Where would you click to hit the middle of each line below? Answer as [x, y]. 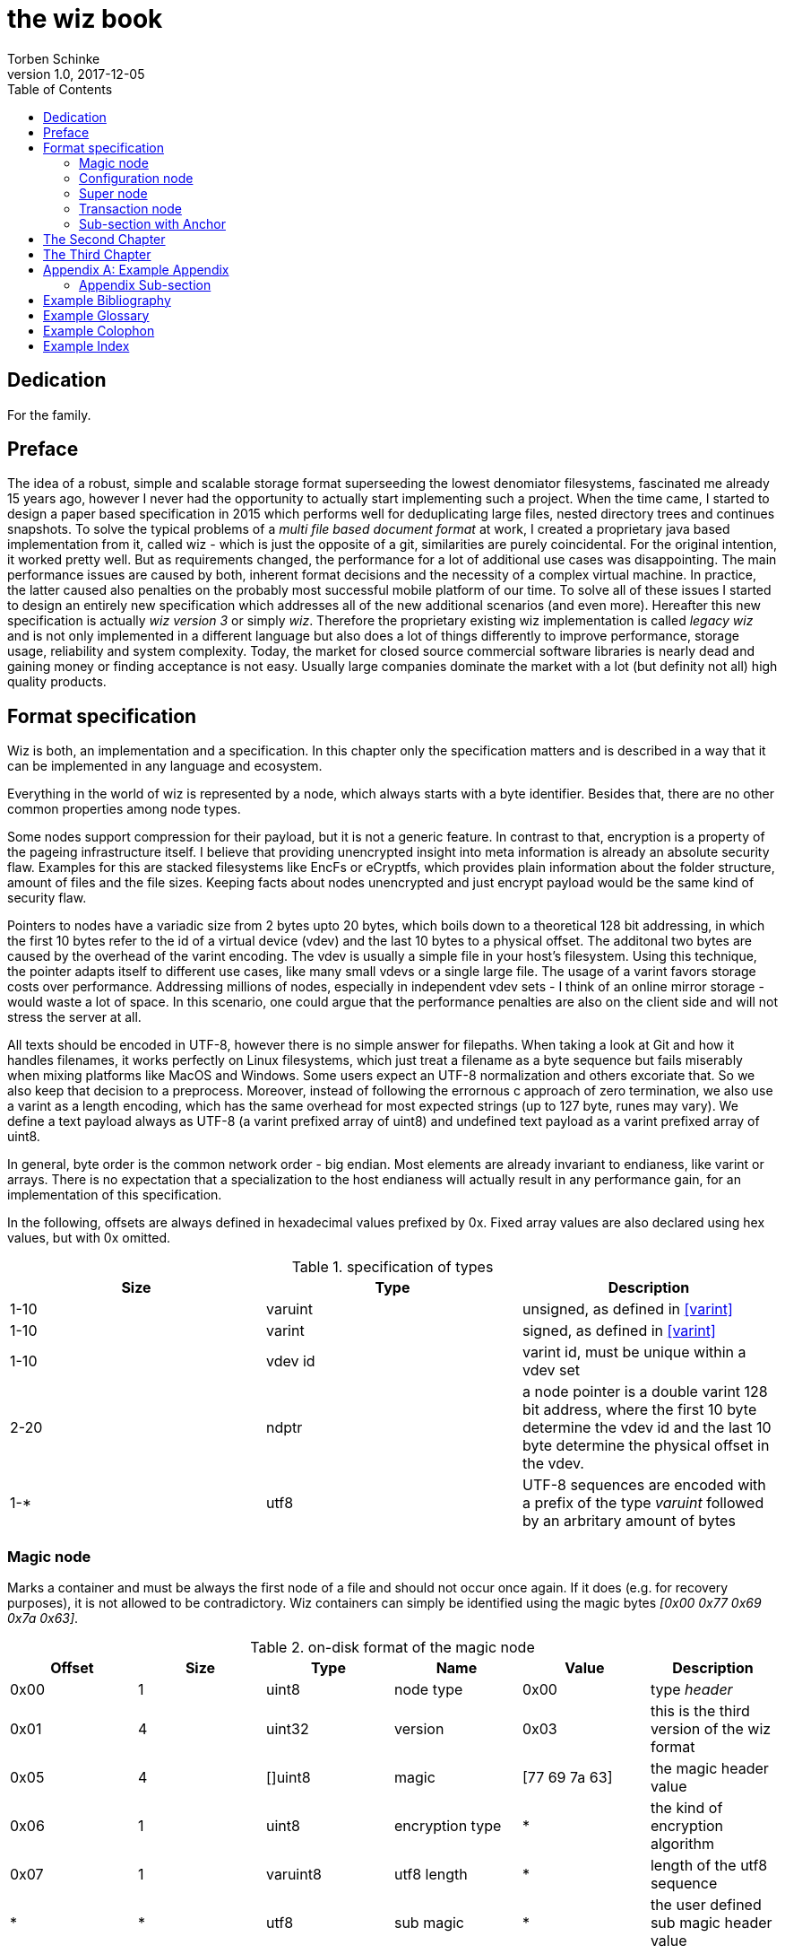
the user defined [706, 1905]
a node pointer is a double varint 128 [645, 1392]
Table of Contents [60, 89]
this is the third [700, 1711]
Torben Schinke [54, 58]
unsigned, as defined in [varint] [627, 1309]
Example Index [86, 345]
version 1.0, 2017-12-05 [76, 74]
